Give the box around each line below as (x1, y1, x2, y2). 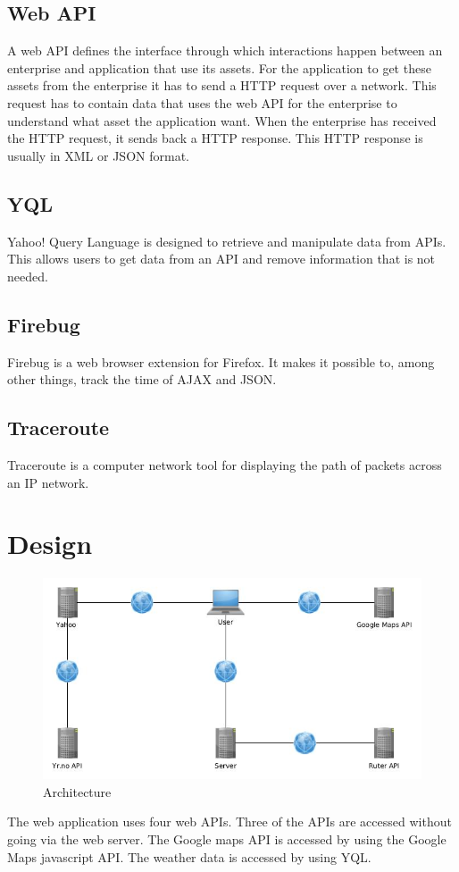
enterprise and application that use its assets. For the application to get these (7, 58, 431, 77)
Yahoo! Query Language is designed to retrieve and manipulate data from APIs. (7, 231, 446, 250)
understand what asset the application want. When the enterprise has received (7, 111, 437, 130)
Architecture (43, 782, 112, 801)
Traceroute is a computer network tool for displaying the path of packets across (7, 455, 442, 474)
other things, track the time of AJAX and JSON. (7, 370, 277, 389)
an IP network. (7, 473, 89, 491)
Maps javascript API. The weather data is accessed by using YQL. (7, 847, 371, 866)
